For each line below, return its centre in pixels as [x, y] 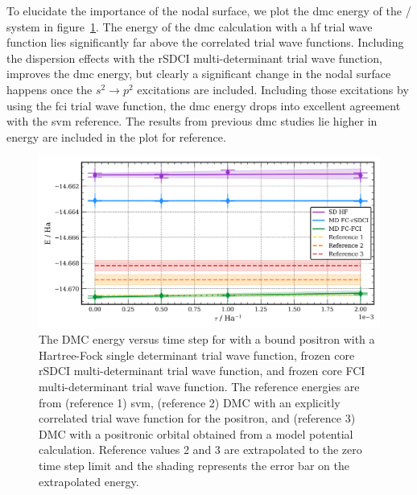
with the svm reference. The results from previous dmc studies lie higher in [192, 121]
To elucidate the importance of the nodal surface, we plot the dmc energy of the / [209, 10]
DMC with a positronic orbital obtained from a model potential [196, 433]
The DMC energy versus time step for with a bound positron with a [207, 339]
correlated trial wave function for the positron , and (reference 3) [197, 418]
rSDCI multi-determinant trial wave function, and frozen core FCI [202, 371]
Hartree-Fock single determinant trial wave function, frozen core [197, 355]
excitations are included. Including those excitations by [273, 89]
